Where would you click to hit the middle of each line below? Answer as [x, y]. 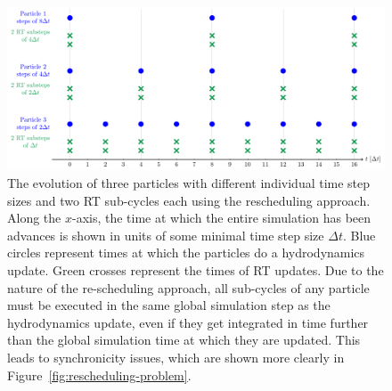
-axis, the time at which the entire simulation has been [221, 218]
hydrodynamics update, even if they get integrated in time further [188, 322]
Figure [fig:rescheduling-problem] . [99, 375]
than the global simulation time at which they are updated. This [184, 340]
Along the [34, 218]
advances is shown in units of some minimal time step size [166, 235]
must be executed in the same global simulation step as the [169, 305]
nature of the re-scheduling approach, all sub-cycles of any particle [188, 287]
